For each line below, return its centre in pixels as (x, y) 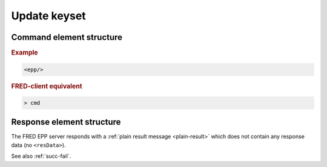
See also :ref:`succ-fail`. (41, 156)
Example (25, 53)
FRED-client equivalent (47, 86)
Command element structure (67, 37)
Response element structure (66, 122)
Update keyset (48, 16)
